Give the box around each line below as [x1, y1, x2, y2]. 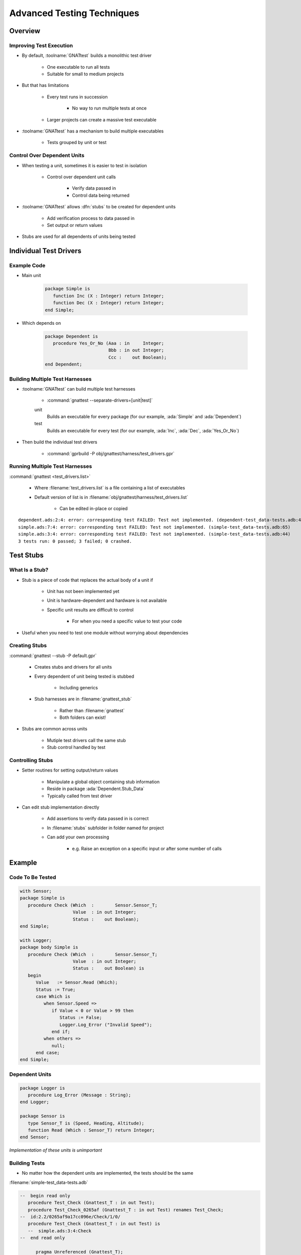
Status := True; [36, 986, 76, 992]
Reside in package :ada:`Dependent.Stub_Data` [47, 786, 145, 792]
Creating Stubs [9, 642, 47, 649]
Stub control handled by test [47, 744, 106, 750]
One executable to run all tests [47, 64, 110, 70]
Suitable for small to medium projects [47, 71, 124, 77]
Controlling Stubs [9, 757, 53, 764]
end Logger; [20, 1099, 50, 1105]
